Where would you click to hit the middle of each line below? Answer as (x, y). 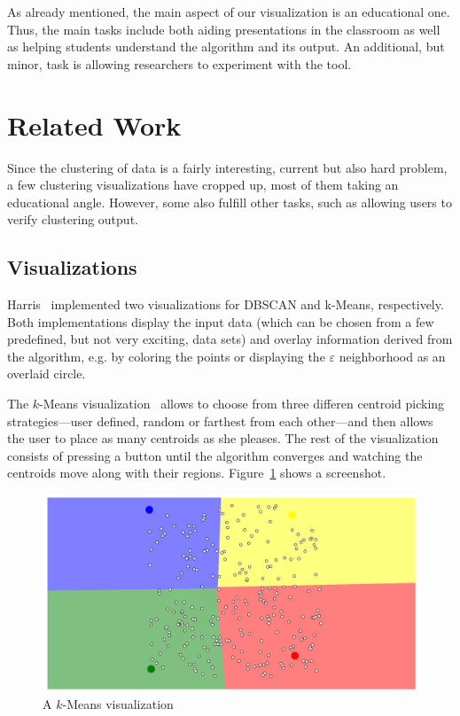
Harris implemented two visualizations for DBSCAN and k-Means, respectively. (226, 304)
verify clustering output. (73, 219)
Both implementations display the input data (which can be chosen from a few (221, 321)
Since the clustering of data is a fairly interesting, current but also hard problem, (227, 167)
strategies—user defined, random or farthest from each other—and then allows (220, 420)
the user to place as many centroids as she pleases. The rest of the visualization (223, 438)
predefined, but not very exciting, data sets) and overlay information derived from (230, 339)
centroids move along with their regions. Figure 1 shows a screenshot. (197, 473)
